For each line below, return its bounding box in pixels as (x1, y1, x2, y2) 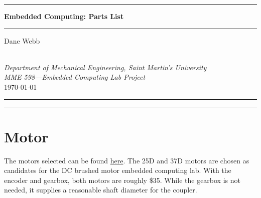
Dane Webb (4, 35, 40, 46)
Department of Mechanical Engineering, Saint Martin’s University (4, 62, 207, 72)
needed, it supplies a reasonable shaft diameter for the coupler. (4, 184, 197, 195)
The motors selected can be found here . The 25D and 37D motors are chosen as (4, 155, 249, 165)
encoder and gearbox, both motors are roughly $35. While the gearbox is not (4, 174, 240, 185)
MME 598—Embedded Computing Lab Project (4, 72, 146, 82)
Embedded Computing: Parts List (4, 11, 124, 21)
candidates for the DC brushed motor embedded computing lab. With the (4, 165, 231, 175)
